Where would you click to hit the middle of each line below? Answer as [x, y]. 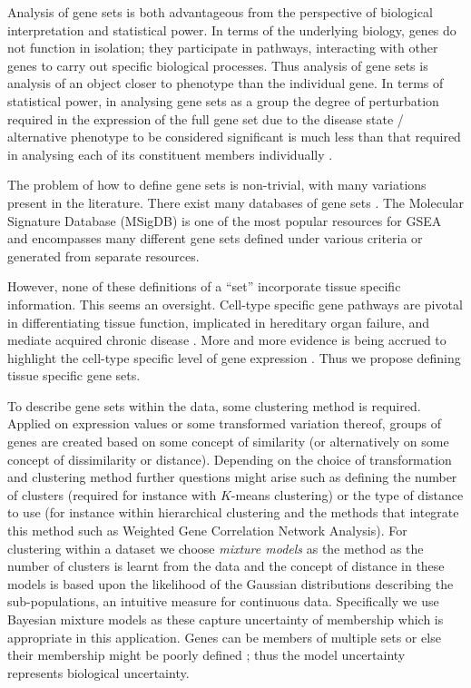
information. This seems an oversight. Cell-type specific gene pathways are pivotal [235, 304]
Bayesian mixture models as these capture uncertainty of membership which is [226, 619]
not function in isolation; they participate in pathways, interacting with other [223, 48]
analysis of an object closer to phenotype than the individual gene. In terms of [226, 83]
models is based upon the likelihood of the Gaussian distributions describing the [231, 583]
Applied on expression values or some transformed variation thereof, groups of [224, 423]
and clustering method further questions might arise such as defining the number [232, 477]
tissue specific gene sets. [74, 375]
